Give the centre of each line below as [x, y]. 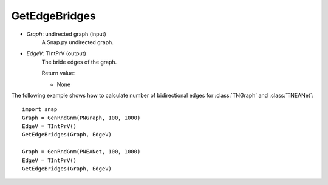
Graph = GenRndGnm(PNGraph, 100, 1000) [81, 118]
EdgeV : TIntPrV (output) [56, 53]
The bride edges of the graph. [79, 62]
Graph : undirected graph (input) [66, 34]
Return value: [58, 73]
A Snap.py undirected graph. [77, 42]
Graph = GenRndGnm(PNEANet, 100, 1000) [81, 152]
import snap [40, 109]
